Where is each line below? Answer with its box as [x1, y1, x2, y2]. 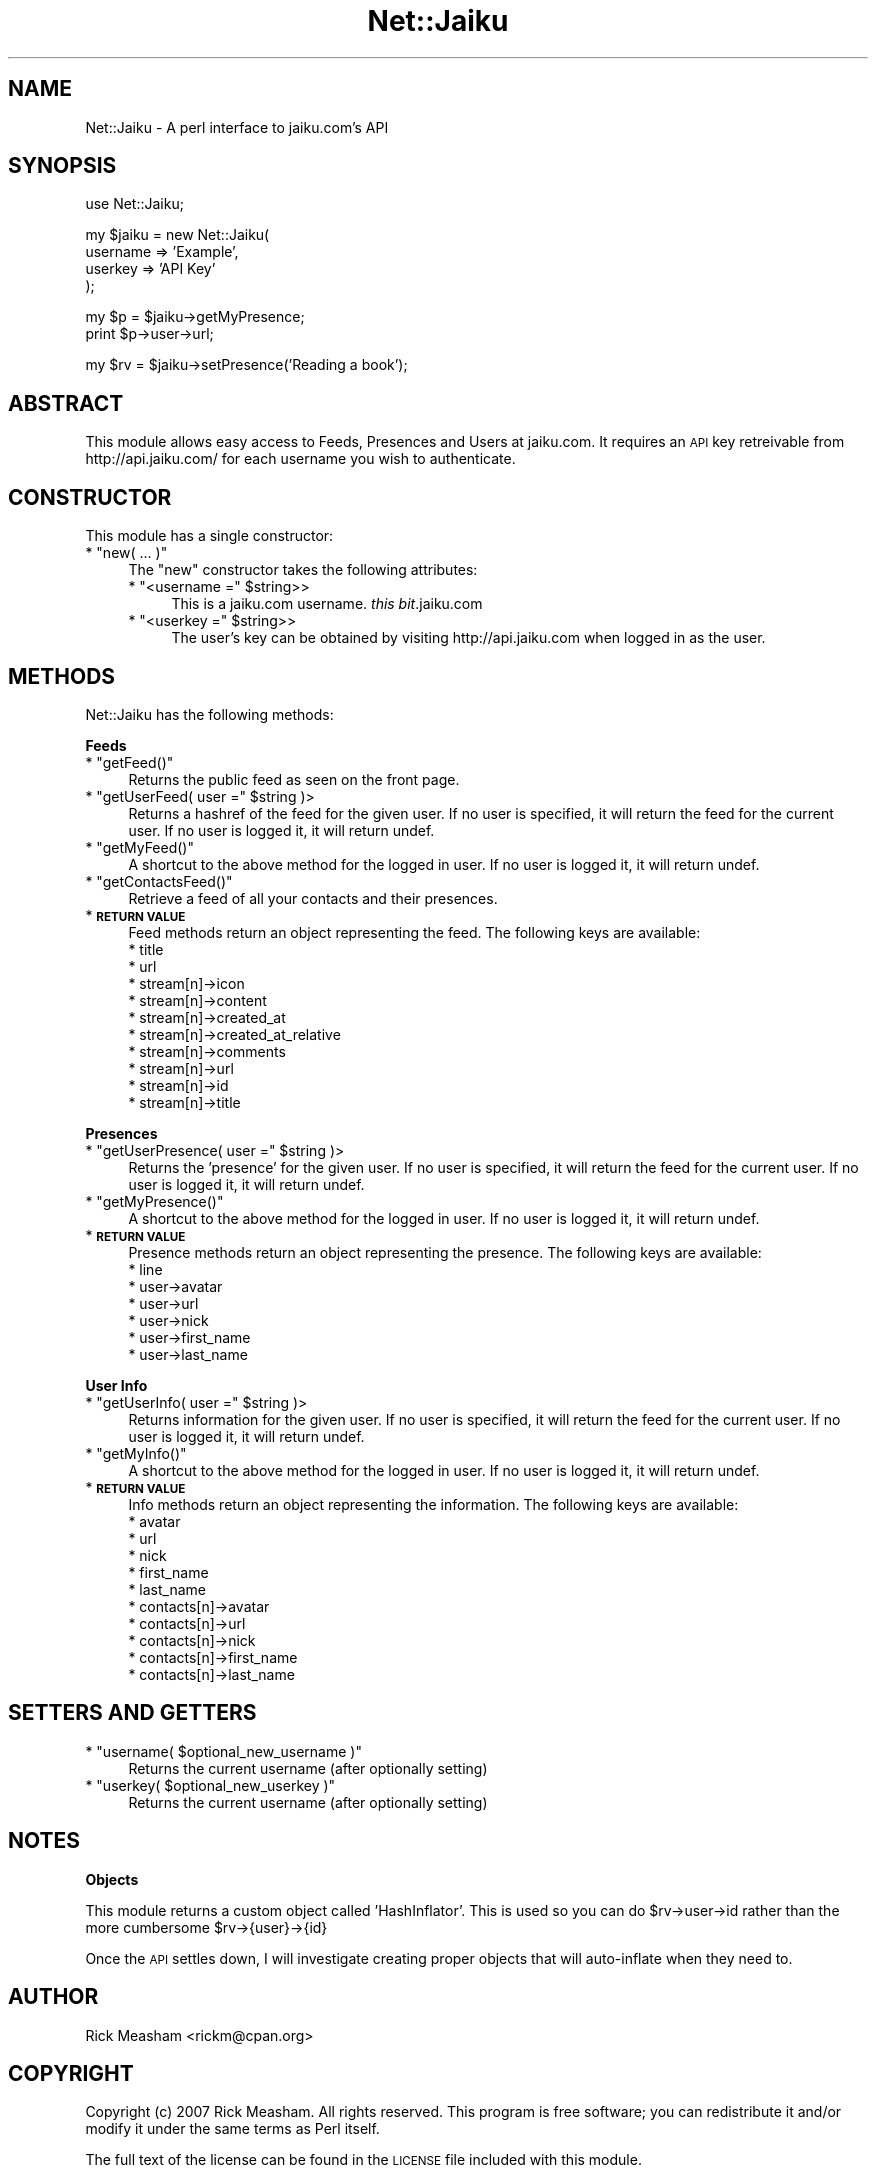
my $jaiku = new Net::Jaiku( [85, 226, 270, 244]
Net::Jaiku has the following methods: [85, 705, 334, 723]
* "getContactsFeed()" [85, 872, 233, 890]
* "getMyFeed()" [85, 838, 194, 856]
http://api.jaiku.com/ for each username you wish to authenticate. [85, 450, 516, 468]
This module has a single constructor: [85, 527, 334, 545]
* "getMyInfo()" [85, 1444, 187, 1462]
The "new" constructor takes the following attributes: [128, 561, 478, 579]
